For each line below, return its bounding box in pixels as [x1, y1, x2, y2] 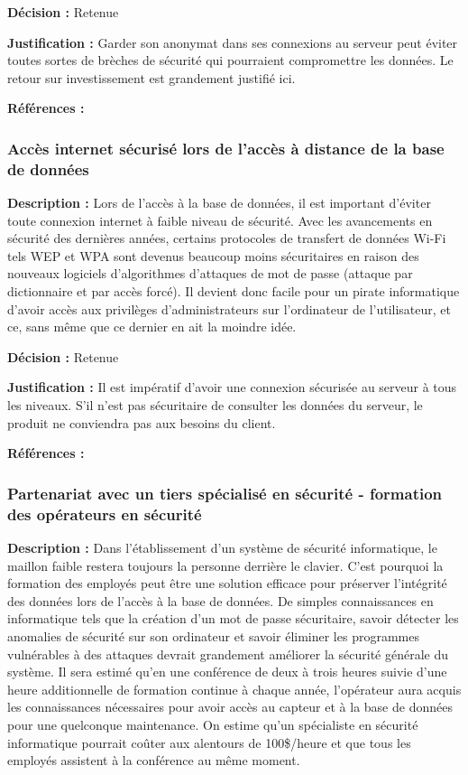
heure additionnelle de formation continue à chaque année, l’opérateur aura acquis [7, 679, 462, 698]
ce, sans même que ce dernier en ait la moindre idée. [7, 317, 297, 336]
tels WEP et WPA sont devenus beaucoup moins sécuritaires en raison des [7, 246, 419, 265]
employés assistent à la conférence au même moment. [7, 751, 300, 770]
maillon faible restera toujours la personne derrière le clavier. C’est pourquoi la [7, 556, 444, 574]
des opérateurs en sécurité [7, 502, 202, 525]
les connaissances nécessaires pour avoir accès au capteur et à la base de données [7, 697, 453, 716]
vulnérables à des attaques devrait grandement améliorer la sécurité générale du [7, 644, 449, 663]
